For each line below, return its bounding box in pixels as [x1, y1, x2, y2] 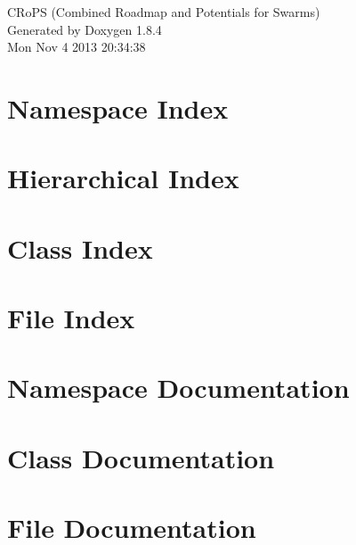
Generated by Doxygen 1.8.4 [7, 20, 162, 38]
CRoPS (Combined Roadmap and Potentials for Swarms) [7, 3, 320, 21]
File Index [7, 300, 135, 336]
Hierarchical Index [7, 160, 239, 196]
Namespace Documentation [7, 369, 350, 406]
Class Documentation [7, 439, 275, 475]
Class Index [7, 229, 153, 266]
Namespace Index [7, 89, 229, 126]
